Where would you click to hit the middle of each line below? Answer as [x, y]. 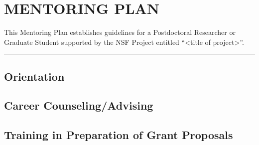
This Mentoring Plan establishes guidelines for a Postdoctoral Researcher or [120, 32]
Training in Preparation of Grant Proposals [119, 135]
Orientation [34, 76]
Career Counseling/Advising [79, 105]
